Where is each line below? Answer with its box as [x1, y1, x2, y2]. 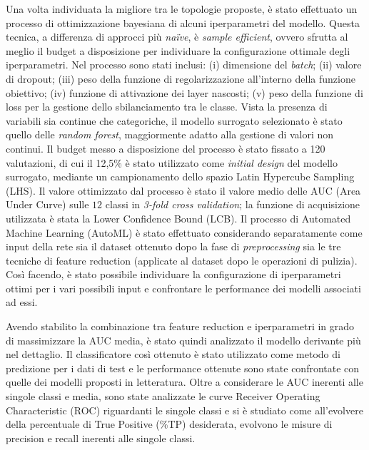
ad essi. [6, 295, 38, 310]
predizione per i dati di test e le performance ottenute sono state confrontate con [6, 360, 360, 375]
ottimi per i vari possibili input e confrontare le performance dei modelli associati [6, 280, 361, 295]
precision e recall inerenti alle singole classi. [6, 430, 196, 445]
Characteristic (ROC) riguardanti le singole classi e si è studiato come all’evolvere [6, 402, 363, 417]
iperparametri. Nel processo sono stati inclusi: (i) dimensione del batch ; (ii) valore [6, 57, 362, 72]
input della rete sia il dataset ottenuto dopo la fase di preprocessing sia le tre [6, 239, 341, 254]
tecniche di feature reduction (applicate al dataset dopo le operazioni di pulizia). [6, 252, 358, 267]
